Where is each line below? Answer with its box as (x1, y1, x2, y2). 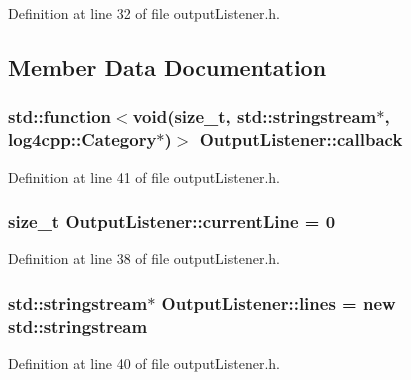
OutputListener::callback (199, 127, 403, 152)
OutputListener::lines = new (161, 290, 396, 315)
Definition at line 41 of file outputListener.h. (8, 166, 280, 187)
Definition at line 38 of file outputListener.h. (8, 248, 280, 269)
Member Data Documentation (8, 51, 327, 82)
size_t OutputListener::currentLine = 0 (8, 209, 336, 234)
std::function (8, 104, 112, 129)
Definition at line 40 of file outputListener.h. (8, 353, 280, 374)
